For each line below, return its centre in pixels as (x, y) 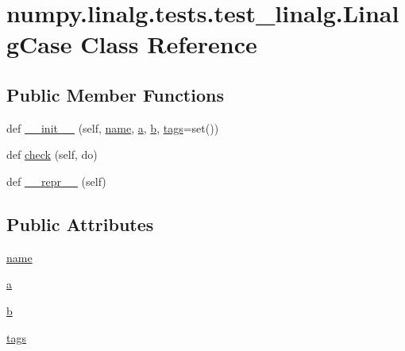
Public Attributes (80, 224)
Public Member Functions (115, 94)
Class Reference (169, 44)
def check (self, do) (52, 154)
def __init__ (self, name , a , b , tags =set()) (113, 127)
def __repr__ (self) (56, 181)
